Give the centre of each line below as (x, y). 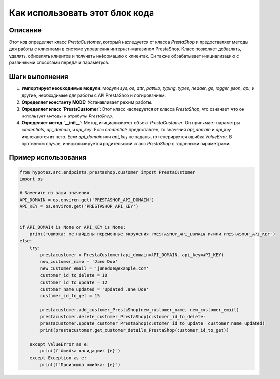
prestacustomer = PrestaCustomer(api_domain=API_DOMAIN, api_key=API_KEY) (132, 255)
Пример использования (48, 158)
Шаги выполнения (38, 77)
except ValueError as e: (60, 344)
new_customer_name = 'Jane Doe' (79, 262)
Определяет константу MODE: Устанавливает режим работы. (87, 102)
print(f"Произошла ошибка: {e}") (80, 365)
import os (31, 179)
